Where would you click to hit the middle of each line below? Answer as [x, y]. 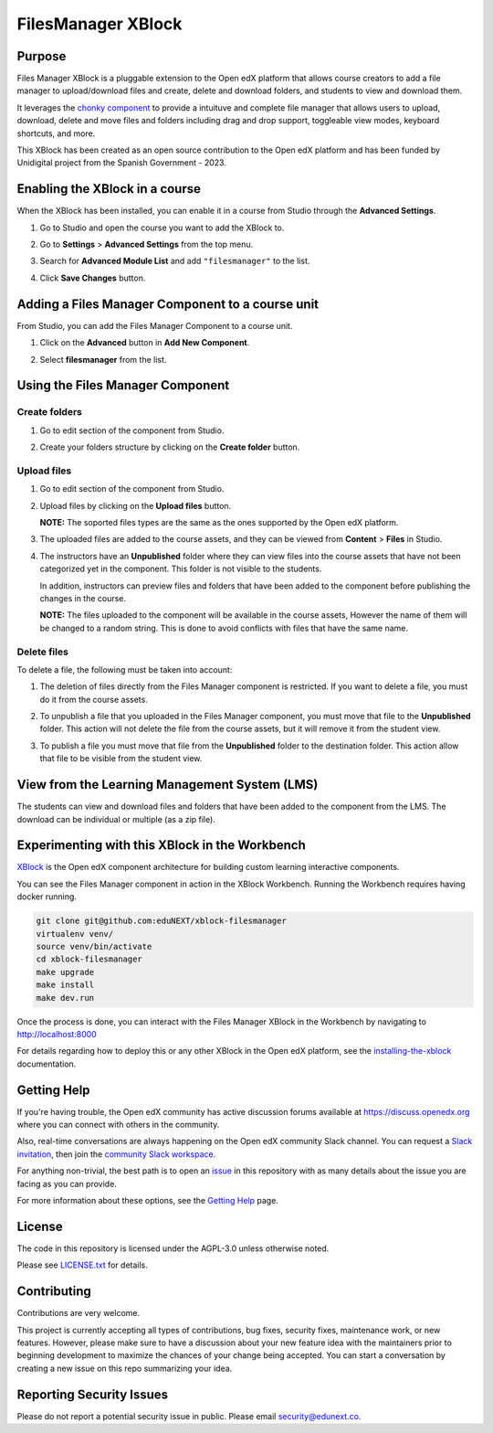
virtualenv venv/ [75, 934]
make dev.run [65, 998]
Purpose [42, 56]
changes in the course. [83, 598]
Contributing [54, 1292]
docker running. [47, 897]
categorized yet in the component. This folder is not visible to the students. [181, 569]
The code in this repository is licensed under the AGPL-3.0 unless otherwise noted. [173, 1248]
